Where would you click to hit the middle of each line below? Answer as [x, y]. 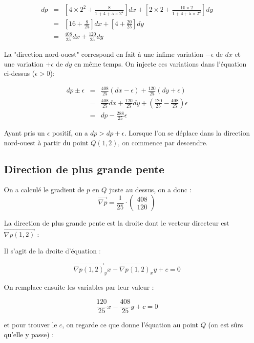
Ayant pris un [24, 133]
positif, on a [70, 133]
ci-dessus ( [20, 73]
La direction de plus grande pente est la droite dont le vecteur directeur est [117, 223]
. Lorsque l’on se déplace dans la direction [187, 133]
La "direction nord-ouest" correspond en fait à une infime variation [104, 54]
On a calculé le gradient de [44, 189]
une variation [24, 63]
